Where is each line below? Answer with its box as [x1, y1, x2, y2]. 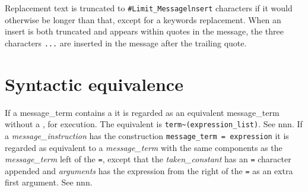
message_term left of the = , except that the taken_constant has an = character [5, 153, 291, 165]
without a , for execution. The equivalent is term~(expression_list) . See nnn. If [5, 118, 303, 130]
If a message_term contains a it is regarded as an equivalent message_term [5, 106, 280, 118]
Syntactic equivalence [5, 71, 183, 96]
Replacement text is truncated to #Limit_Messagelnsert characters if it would [5, 2, 293, 14]
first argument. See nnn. [5, 176, 93, 188]
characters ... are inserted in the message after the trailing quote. [5, 36, 247, 49]
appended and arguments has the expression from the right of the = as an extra [5, 164, 293, 177]
